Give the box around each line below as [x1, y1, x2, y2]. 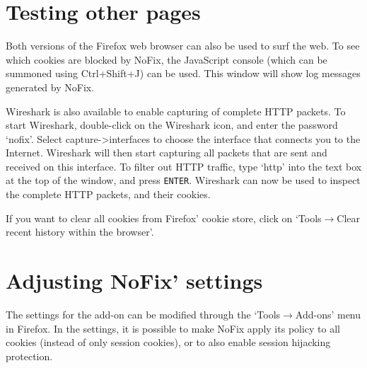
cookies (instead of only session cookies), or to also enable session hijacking [6, 335, 331, 350]
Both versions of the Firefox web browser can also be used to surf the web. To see [6, 38, 360, 53]
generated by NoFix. [6, 79, 95, 94]
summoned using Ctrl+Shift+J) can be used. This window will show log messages [6, 66, 361, 81]
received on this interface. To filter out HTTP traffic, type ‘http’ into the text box [6, 159, 362, 173]
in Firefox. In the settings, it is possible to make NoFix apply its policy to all [6, 321, 341, 335]
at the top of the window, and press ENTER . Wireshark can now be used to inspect [6, 173, 361, 188]
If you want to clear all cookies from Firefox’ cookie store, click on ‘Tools [6, 210, 322, 225]
